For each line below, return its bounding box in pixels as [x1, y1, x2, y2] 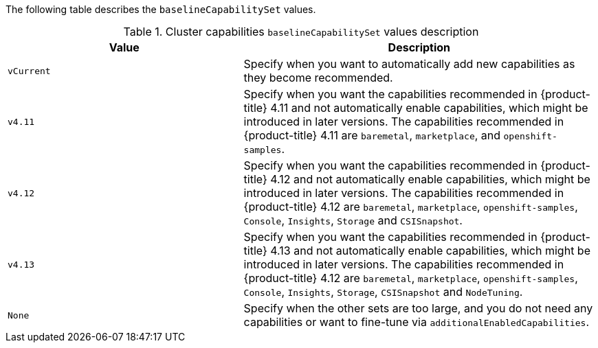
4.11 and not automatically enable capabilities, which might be [270, 101, 588, 115]
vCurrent [8, 65, 51, 76]
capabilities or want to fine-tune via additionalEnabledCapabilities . [243, 315, 590, 329]
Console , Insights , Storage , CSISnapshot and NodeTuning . [243, 285, 523, 299]
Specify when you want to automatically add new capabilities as [243, 57, 575, 71]
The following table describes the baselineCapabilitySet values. [5, 3, 316, 15]
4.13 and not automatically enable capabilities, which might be [270, 244, 590, 257]
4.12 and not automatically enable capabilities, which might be [270, 172, 590, 186]
